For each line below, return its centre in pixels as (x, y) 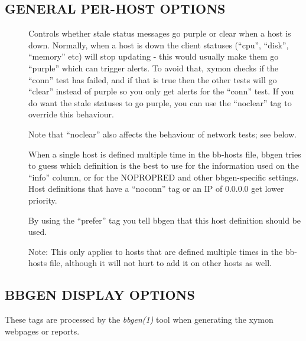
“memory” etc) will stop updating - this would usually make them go (154, 56)
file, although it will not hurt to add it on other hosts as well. (160, 263)
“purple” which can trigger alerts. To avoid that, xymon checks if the (154, 68)
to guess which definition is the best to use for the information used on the (164, 165)
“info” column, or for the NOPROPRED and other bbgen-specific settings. (164, 177)
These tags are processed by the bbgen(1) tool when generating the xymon (139, 319)
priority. (43, 200)
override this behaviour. (71, 114)
